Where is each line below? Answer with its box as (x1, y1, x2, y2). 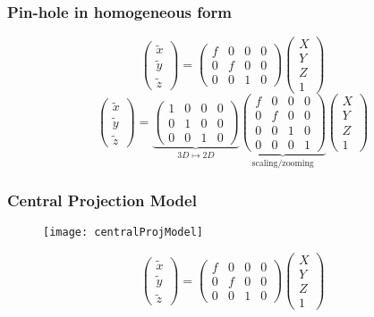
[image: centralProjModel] (43, 226, 203, 239)
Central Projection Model (7, 188, 197, 211)
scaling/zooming (251, 159, 314, 169)
